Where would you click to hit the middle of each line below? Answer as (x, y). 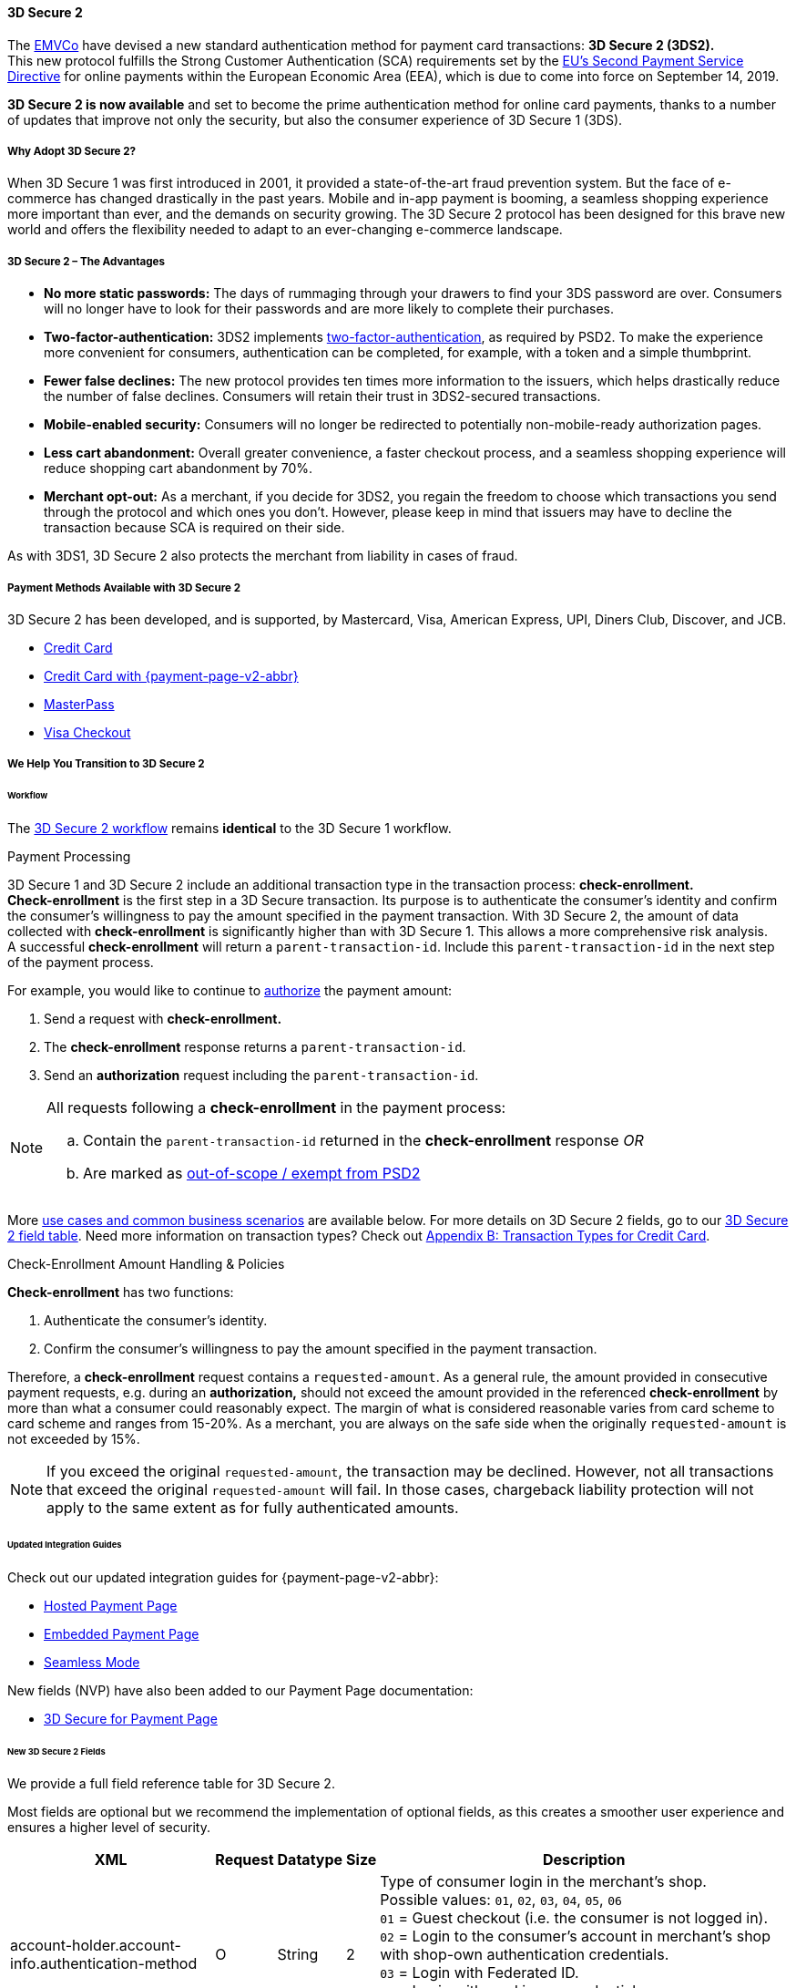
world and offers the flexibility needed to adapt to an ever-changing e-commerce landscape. (285, 230)
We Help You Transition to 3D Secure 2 (106, 764)
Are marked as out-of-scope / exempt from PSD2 (252, 1174)
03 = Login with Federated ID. (480, 1973)
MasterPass (79, 704)
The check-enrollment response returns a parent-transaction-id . (255, 1047)
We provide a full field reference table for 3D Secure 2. (171, 1784)
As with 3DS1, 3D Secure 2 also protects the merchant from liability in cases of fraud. (263, 556)
